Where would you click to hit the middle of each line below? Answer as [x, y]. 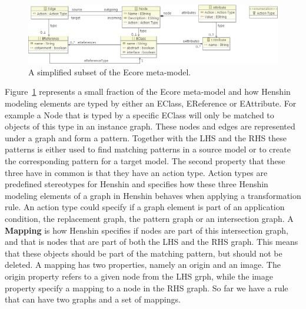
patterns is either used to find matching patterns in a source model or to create [148, 149]
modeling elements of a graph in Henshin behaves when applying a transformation [153, 195]
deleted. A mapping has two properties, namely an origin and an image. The [143, 265]
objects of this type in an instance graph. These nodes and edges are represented [150, 126]
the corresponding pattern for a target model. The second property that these [145, 161]
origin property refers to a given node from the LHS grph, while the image [139, 276]
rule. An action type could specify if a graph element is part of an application [145, 207]
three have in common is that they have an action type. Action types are [136, 172]
